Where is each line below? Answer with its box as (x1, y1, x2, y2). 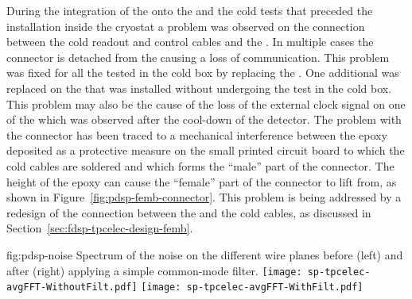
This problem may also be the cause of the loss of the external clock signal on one (6, 95, 406, 112)
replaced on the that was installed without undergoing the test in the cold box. (6, 79, 392, 96)
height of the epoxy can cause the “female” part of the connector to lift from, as (6, 173, 397, 190)
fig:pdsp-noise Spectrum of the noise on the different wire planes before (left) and (6, 246, 403, 263)
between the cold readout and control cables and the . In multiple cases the (6, 33, 374, 50)
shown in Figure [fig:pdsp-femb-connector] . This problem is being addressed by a (6, 189, 402, 205)
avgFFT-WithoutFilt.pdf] (6, 282, 138, 293)
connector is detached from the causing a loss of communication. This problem (6, 48, 390, 65)
